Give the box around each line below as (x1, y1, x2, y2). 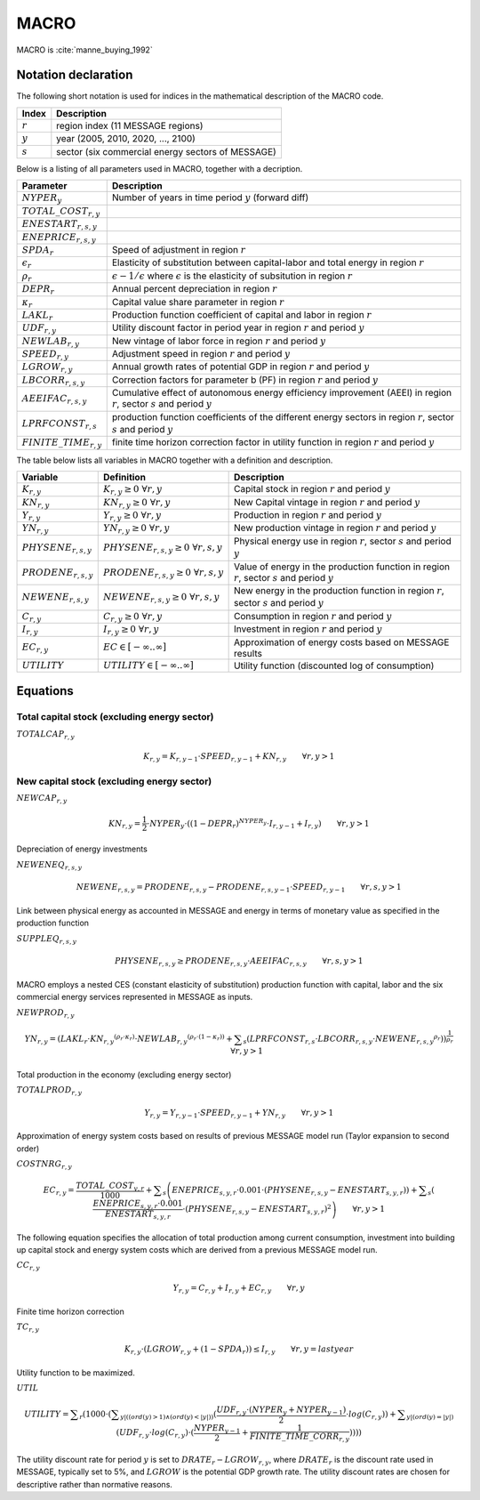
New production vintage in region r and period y (234, 521, 437, 534)
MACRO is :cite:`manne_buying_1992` (16, 44, 153, 55)
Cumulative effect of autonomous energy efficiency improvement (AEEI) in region (111, 387, 452, 399)
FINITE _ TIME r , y (21, 437, 102, 450)
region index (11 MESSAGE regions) (56, 120, 204, 133)
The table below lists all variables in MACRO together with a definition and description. (16, 455, 333, 465)
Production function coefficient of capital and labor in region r (111, 308, 372, 320)
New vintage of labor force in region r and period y (111, 335, 326, 347)
